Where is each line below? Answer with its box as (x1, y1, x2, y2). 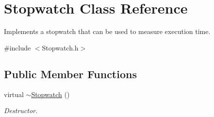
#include (4, 42, 31, 52)
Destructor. (4, 105, 38, 116)
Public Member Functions (4, 66, 137, 81)
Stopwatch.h (42, 42, 79, 52)
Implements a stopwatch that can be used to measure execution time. (4, 26, 211, 36)
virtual (4, 89, 24, 99)
